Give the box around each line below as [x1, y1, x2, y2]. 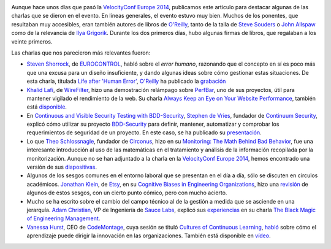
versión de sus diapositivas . [26, 163, 97, 171]
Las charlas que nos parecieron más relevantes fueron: [11, 49, 151, 56]
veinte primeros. [11, 37, 53, 45]
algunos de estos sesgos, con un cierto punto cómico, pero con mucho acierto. [26, 189, 227, 196]
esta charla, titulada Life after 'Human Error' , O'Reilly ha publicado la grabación [26, 77, 226, 85]
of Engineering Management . [26, 215, 101, 222]
